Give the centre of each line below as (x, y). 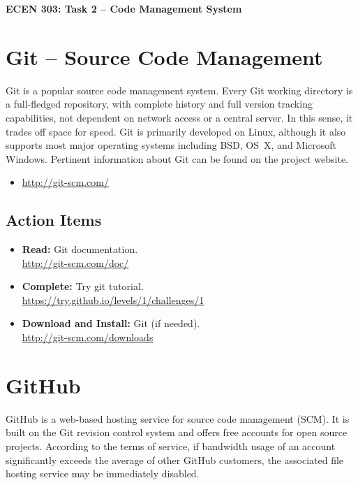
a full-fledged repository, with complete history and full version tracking (159, 104)
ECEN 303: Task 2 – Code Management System (124, 8)
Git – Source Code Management (164, 56)
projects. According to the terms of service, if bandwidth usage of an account (171, 446)
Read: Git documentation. (80, 249)
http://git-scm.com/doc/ (75, 262)
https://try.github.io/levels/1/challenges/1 (113, 299)
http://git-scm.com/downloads (88, 337)
